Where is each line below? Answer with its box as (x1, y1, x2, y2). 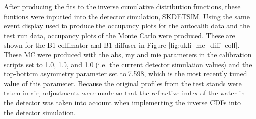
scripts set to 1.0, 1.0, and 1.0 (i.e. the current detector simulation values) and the (4, 59, 252, 69)
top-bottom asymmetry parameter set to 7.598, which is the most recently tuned (4, 69, 247, 79)
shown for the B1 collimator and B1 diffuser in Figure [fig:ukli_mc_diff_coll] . (4, 40, 240, 50)
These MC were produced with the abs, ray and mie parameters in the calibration (4, 49, 252, 59)
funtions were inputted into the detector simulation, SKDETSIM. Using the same (4, 11, 250, 21)
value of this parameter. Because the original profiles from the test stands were (4, 78, 242, 88)
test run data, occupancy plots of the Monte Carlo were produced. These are (4, 30, 235, 40)
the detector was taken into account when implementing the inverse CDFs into (4, 97, 241, 107)
